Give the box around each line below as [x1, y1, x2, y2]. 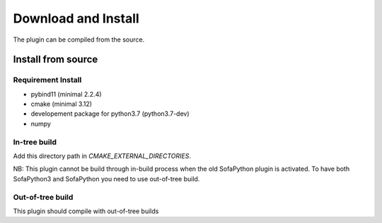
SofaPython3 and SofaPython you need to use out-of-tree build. [13, 174, 200, 183]
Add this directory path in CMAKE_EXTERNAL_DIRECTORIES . [13, 152, 191, 160]
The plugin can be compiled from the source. [13, 35, 145, 44]
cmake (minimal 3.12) [30, 100, 92, 109]
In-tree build [13, 137, 57, 147]
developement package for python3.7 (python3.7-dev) [30, 109, 190, 118]
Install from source [13, 54, 98, 66]
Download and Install [13, 11, 139, 26]
